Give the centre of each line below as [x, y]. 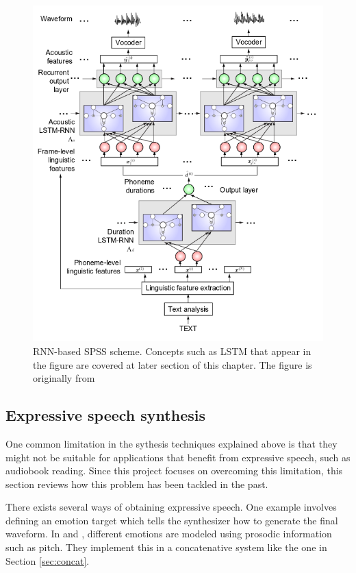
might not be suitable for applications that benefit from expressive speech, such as [178, 457]
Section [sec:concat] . [48, 560]
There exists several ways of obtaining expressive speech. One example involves [171, 507]
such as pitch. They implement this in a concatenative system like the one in [166, 547]
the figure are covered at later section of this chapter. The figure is [173, 364]
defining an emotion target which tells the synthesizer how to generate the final [172, 520]
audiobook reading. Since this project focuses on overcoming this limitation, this [174, 471]
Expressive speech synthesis [105, 415]
